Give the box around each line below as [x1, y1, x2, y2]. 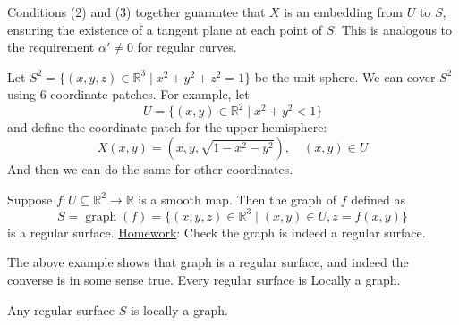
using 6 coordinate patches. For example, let [7, 85, 250, 104]
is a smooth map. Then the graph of [138, 189, 337, 208]
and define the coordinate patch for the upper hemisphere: [7, 118, 327, 137]
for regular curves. [137, 37, 237, 56]
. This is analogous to [334, 20, 453, 38]
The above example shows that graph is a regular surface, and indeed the [7, 253, 409, 271]
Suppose [7, 189, 53, 208]
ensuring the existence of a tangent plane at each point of [7, 20, 323, 38]
